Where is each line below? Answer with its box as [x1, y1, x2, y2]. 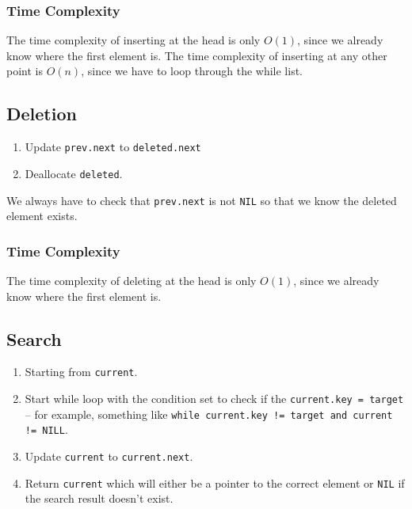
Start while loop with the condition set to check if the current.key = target [25, 390, 404, 407]
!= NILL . [25, 421, 68, 438]
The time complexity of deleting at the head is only [6, 272, 257, 288]
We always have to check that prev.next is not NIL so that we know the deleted [6, 192, 397, 208]
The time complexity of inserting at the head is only [6, 32, 261, 48]
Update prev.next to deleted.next [25, 139, 201, 155]
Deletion [6, 101, 77, 126]
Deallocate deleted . [25, 165, 123, 181]
